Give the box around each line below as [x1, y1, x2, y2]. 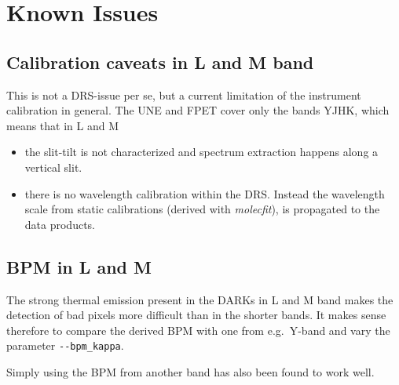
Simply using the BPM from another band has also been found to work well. [6, 363, 375, 380]
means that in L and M [6, 117, 119, 133]
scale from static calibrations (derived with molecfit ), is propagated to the [24, 201, 380, 217]
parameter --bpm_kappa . [6, 337, 124, 354]
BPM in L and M [6, 254, 152, 278]
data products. [24, 216, 95, 232]
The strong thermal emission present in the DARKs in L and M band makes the [6, 291, 394, 307]
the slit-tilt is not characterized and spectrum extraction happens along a [24, 143, 379, 160]
